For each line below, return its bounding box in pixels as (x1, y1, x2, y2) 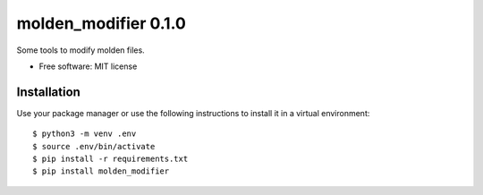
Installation (16, 84, 80, 99)
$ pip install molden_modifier (32, 166, 170, 176)
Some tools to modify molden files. (16, 45, 145, 55)
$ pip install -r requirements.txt (32, 154, 189, 165)
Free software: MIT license (38, 61, 138, 72)
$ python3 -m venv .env (32, 129, 137, 139)
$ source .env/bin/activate (32, 141, 156, 151)
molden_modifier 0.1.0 (16, 13, 187, 33)
